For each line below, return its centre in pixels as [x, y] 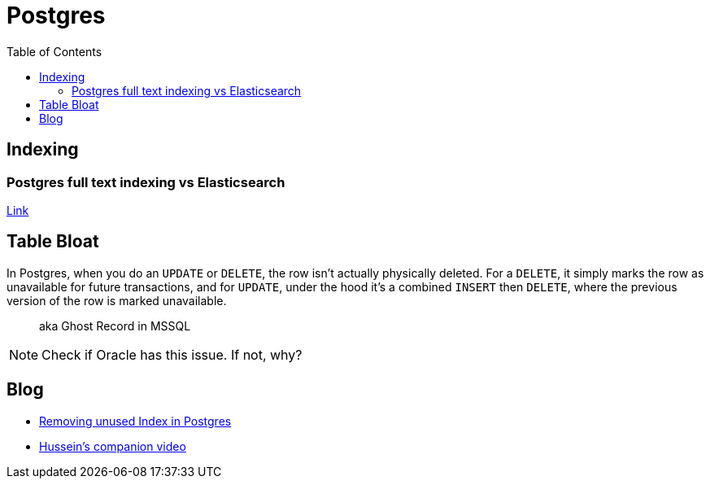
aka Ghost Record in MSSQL [115, 326]
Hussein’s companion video [113, 446]
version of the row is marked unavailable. [117, 300]
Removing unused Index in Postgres [135, 421]
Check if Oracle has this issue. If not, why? [172, 354]
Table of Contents [54, 51]
